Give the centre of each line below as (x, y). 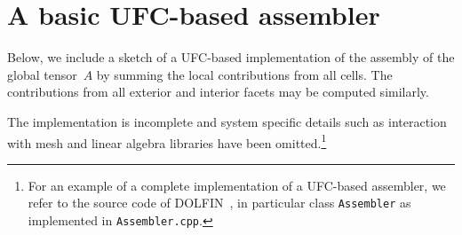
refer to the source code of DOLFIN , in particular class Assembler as (219, 203)
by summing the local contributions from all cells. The (244, 74)
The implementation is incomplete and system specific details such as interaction (227, 121)
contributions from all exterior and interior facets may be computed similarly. (218, 92)
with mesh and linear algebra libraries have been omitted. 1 (167, 141)
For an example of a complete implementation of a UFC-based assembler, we (237, 185)
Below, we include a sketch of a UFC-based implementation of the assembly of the (231, 57)
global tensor (42, 74)
